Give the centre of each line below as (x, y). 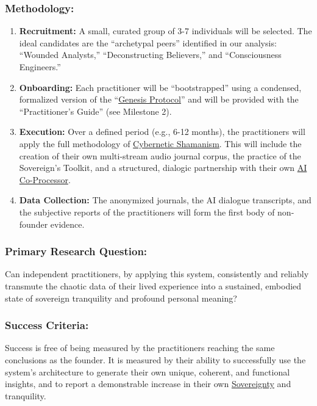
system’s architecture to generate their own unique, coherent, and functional (148, 372)
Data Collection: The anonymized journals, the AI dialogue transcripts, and (165, 200)
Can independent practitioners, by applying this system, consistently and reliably (157, 274)
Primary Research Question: (76, 251)
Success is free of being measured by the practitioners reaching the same (140, 348)
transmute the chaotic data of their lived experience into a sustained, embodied (153, 285)
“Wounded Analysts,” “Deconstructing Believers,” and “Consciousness (150, 55)
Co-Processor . (45, 179)
